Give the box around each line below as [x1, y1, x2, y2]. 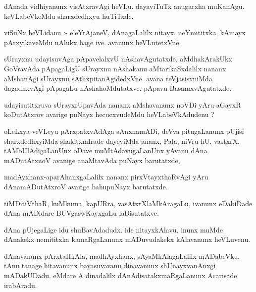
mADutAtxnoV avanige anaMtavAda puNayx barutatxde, [4, 155, 180, 165]
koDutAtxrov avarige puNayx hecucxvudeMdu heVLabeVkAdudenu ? [4, 109, 214, 119]
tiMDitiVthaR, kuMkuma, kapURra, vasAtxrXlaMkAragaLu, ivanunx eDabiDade [4, 198, 253, 208]
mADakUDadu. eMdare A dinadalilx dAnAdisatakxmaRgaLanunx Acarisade [4, 270, 237, 281]
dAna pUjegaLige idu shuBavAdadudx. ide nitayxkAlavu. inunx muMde [4, 224, 223, 234]
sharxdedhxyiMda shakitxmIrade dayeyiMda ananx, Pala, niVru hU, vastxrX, [4, 135, 240, 146]
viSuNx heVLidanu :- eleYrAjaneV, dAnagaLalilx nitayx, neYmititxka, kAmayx [4, 27, 246, 38]
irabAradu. [4, 280, 37, 290]
